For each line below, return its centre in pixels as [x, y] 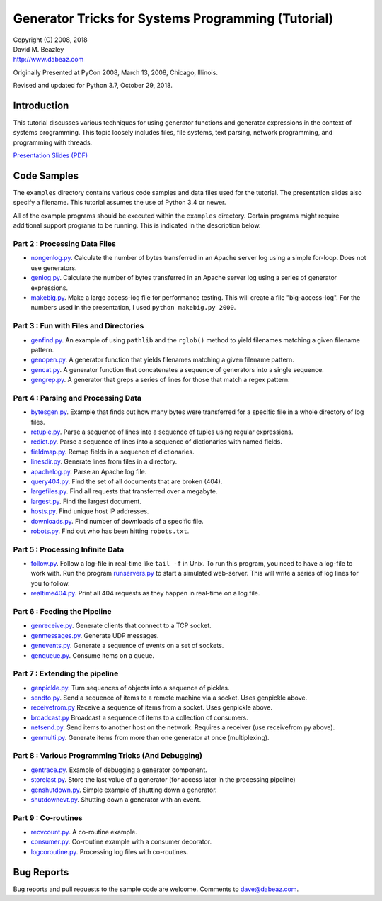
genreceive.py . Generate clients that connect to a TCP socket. [121, 626]
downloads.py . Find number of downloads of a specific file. [117, 521]
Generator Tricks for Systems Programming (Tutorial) [173, 18]
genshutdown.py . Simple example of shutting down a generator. [124, 790]
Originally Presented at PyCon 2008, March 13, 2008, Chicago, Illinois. [116, 72]
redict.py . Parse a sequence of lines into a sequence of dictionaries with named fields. [156, 442]
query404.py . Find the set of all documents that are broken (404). [127, 481]
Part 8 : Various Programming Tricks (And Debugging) [108, 756]
